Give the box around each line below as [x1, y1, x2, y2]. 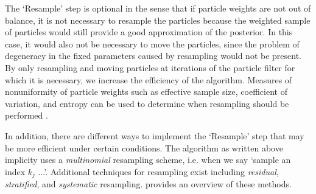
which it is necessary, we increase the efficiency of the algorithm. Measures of [5, 73, 292, 86]
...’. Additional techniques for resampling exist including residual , [38, 165, 279, 178]
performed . [5, 109, 48, 122]
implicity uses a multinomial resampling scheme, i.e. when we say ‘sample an [5, 153, 291, 166]
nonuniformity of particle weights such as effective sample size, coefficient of [5, 85, 287, 98]
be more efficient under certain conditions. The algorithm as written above [5, 141, 283, 154]
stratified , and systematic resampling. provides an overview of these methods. [5, 178, 292, 190]
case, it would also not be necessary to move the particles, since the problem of [5, 37, 300, 50]
